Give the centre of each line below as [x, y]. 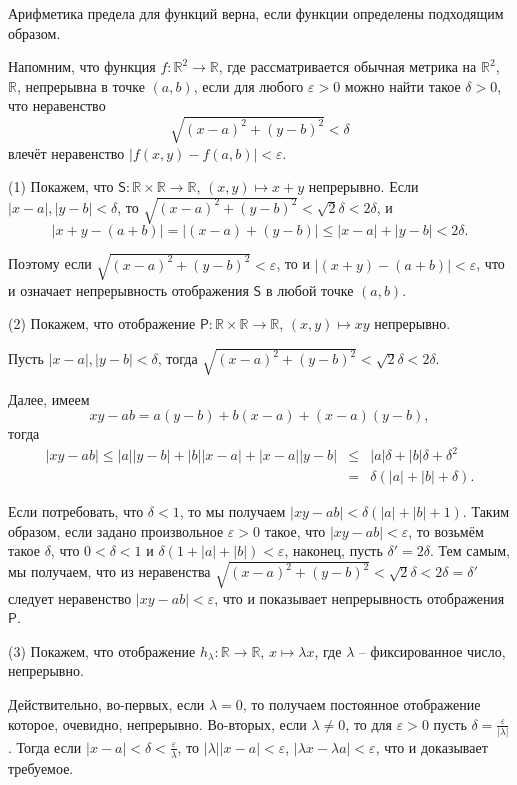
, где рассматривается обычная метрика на [347, 66]
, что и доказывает [431, 746]
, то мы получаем [232, 511]
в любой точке [310, 289]
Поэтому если [50, 263]
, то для [369, 723]
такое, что [295, 530]
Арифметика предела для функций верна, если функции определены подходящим [256, 13]
